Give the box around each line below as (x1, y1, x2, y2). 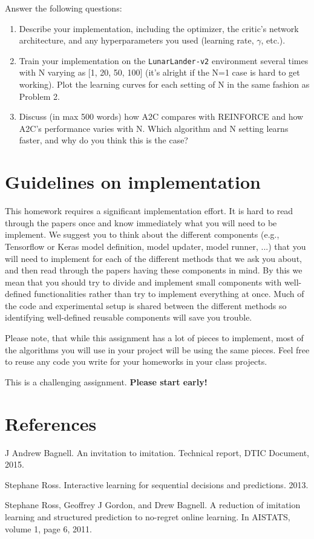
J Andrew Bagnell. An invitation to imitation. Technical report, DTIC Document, (5, 446, 309, 459)
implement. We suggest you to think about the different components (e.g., (5, 228, 280, 241)
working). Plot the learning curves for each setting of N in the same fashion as (19, 78, 310, 91)
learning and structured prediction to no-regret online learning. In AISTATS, (5, 510, 290, 523)
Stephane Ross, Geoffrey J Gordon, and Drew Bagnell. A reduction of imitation (5, 498, 301, 511)
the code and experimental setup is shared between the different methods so (5, 299, 287, 312)
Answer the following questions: (5, 2, 122, 14)
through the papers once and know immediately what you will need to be (5, 216, 277, 229)
